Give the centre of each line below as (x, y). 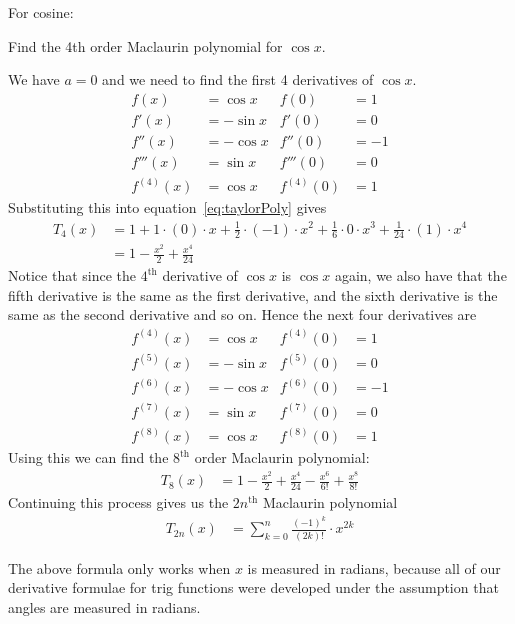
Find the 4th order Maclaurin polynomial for (145, 45)
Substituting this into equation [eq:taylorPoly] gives (167, 207)
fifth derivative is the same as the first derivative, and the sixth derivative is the (253, 294)
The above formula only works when (119, 567)
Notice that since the (72, 275)
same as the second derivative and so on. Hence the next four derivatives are (242, 314)
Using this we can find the (88, 457)
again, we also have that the (420, 275)
